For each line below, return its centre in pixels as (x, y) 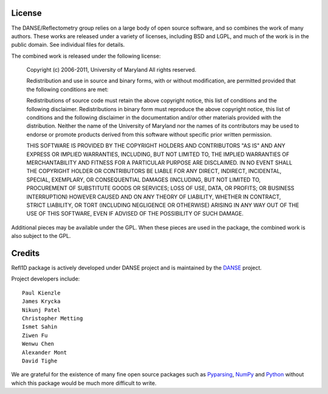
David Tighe (40, 361)
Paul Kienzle (41, 293)
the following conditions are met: (67, 89)
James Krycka (41, 301)
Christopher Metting (53, 318)
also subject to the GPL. (41, 236)
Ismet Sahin (40, 327)
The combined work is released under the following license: (86, 56)
